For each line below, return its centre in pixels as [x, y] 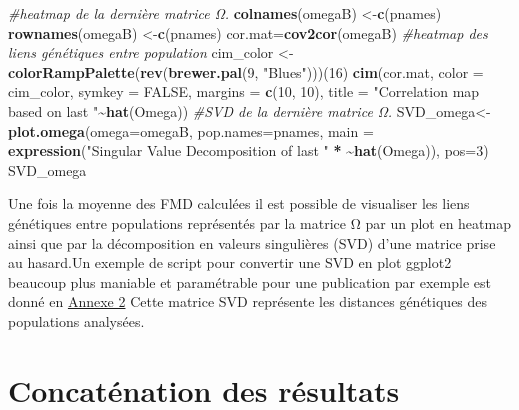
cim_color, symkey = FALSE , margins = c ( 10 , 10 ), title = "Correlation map [244, 91]
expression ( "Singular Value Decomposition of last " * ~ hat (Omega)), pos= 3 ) [248, 150]
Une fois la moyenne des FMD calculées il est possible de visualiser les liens [239, 203]
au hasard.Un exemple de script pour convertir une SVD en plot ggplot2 [230, 262]
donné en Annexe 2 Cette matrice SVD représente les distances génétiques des [248, 301]
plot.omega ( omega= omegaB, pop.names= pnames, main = [191, 130]
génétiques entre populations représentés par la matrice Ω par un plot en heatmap [259, 222]
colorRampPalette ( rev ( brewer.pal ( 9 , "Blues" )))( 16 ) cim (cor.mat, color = [246, 71]
